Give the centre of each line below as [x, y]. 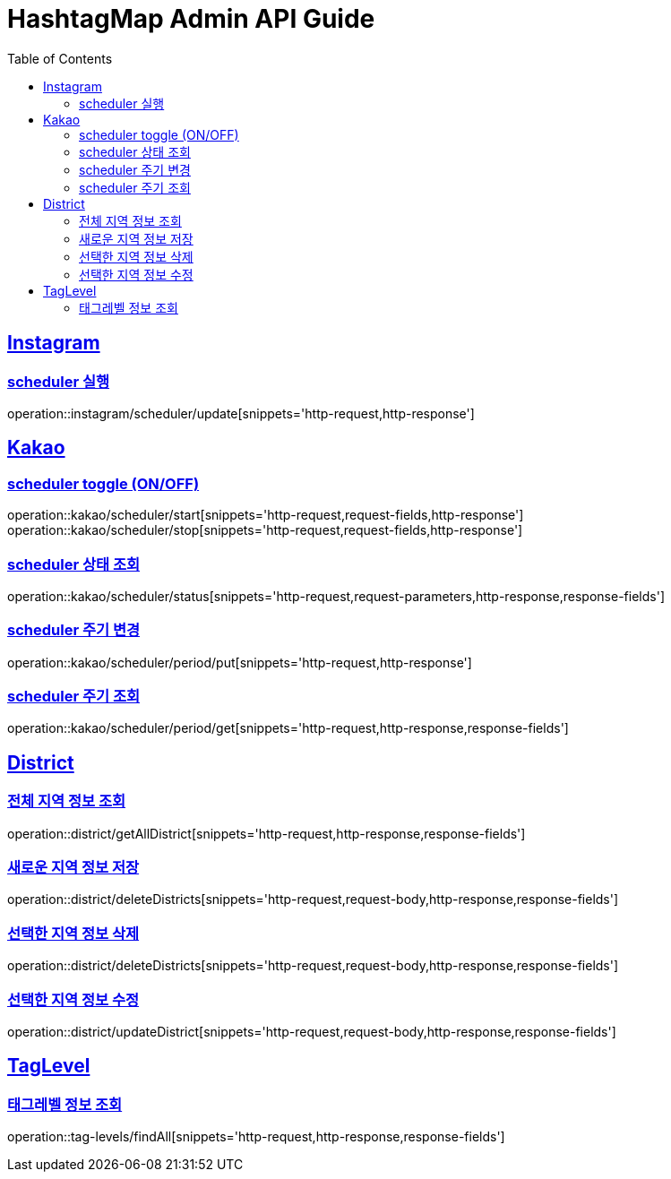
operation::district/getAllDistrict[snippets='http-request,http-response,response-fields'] [267, 833]
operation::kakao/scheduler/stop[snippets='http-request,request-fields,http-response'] [265, 530]
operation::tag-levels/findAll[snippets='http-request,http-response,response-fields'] [256, 1137]
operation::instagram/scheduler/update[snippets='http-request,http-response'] [241, 413]
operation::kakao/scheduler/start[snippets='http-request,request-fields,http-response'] [266, 515]
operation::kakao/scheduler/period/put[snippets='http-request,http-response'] [240, 662]
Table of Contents [60, 58]
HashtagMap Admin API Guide [191, 19]
